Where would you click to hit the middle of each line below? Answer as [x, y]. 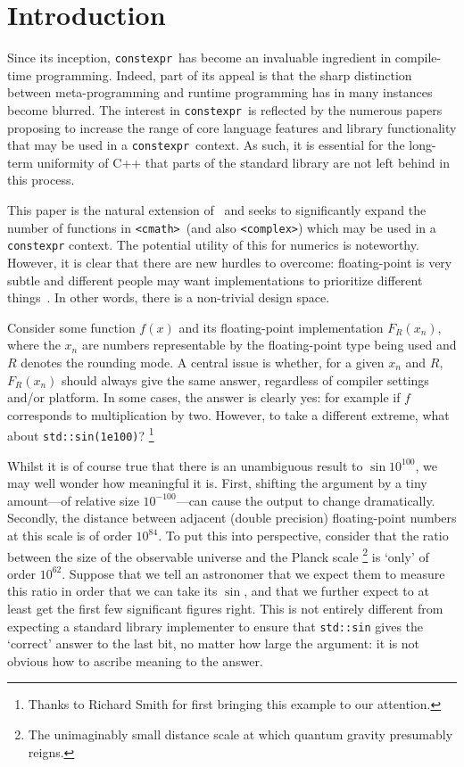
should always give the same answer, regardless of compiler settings [245, 379]
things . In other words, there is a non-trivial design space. [169, 297]
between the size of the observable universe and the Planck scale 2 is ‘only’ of [218, 555]
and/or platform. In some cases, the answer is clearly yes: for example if [204, 397]
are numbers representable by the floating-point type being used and [269, 345]
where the [34, 345]
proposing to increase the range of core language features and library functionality [232, 127]
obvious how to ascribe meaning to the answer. [135, 660]
